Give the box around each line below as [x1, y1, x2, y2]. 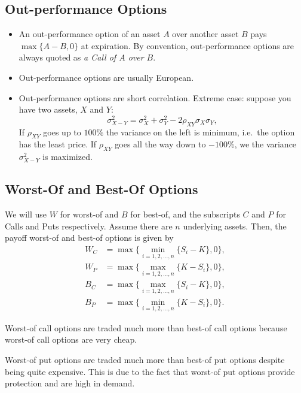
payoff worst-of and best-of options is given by [5, 231, 174, 244]
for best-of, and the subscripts [130, 208, 240, 220]
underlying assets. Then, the [183, 219, 287, 232]
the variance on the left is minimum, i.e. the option [106, 125, 295, 138]
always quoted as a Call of [19, 51, 116, 64]
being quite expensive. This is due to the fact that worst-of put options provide [5, 365, 295, 377]
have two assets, [19, 103, 78, 116]
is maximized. [42, 150, 93, 163]
